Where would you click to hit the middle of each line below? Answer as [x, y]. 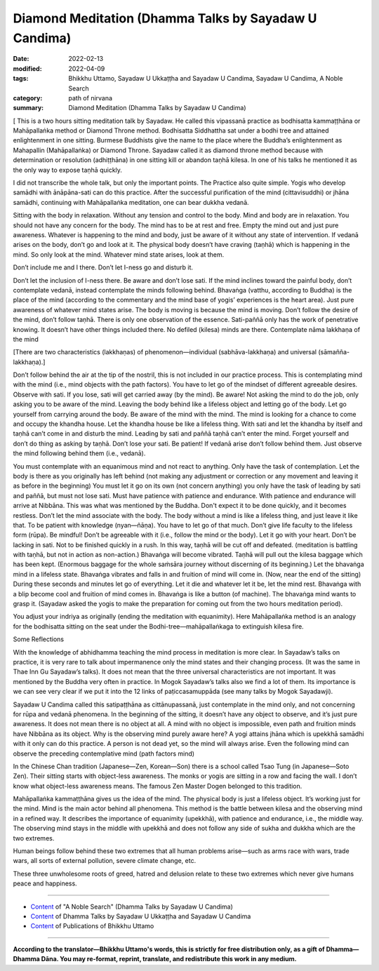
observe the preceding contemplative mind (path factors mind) [104, 754]
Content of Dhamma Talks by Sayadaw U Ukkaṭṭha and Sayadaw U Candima [141, 916]
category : [28, 98]
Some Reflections [39, 639]
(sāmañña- [334, 352]
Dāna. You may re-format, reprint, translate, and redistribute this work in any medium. [169, 959]
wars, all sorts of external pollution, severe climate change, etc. [105, 861]
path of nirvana [90, 98]
